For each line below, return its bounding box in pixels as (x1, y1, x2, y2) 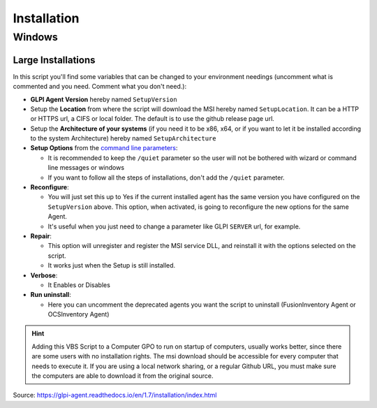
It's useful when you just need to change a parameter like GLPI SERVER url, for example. (47, 222, 301, 231)
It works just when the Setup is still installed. (47, 261, 176, 270)
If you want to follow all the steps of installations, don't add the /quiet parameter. (47, 173, 286, 182)
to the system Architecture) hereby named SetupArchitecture (30, 134, 216, 143)
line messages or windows (47, 163, 125, 172)
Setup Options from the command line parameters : (30, 144, 178, 152)
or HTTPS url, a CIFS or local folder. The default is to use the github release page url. (30, 115, 275, 123)
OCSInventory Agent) (47, 310, 110, 319)
